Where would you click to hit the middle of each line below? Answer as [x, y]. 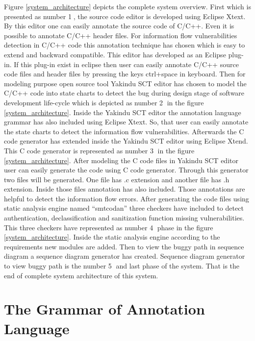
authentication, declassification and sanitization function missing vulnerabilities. [124, 218]
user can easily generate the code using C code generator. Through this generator [126, 170]
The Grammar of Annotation [104, 309]
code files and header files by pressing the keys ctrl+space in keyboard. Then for [125, 74]
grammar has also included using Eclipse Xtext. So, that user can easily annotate [126, 122]
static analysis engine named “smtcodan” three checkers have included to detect [124, 208]
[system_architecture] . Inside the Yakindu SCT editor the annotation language [123, 112]
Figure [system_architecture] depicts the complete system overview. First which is [127, 6]
